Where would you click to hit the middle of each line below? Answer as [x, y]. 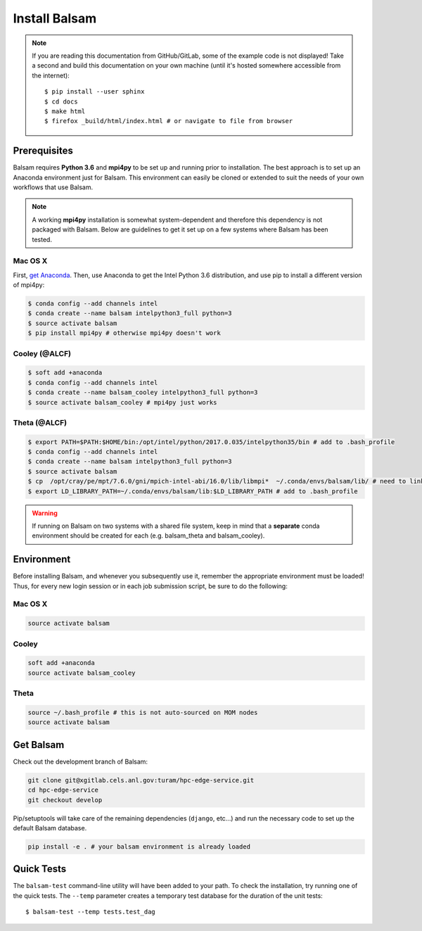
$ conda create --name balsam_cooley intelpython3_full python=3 [143, 393]
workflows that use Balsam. [53, 187]
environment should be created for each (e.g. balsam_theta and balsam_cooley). [148, 536]
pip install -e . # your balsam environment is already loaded [139, 847]
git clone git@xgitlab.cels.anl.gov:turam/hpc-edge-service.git [141, 780]
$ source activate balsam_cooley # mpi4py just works [122, 402]
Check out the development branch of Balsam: [80, 761]
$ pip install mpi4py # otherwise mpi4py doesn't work [124, 333]
